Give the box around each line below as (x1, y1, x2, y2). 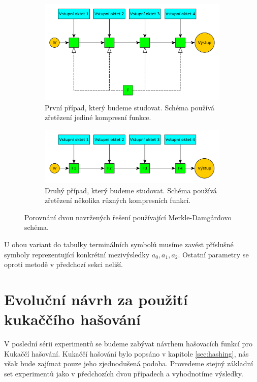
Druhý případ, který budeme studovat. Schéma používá (45, 185, 217, 195)
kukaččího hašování (4, 309, 141, 330)
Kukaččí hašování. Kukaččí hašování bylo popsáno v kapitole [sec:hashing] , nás (4, 348, 249, 359)
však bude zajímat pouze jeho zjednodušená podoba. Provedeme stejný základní (4, 358, 253, 369)
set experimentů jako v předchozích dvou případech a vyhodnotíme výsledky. (4, 368, 243, 378)
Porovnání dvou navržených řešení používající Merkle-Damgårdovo (24, 212, 232, 222)
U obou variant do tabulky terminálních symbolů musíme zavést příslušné (4, 239, 234, 250)
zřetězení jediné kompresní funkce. (45, 112, 151, 123)
